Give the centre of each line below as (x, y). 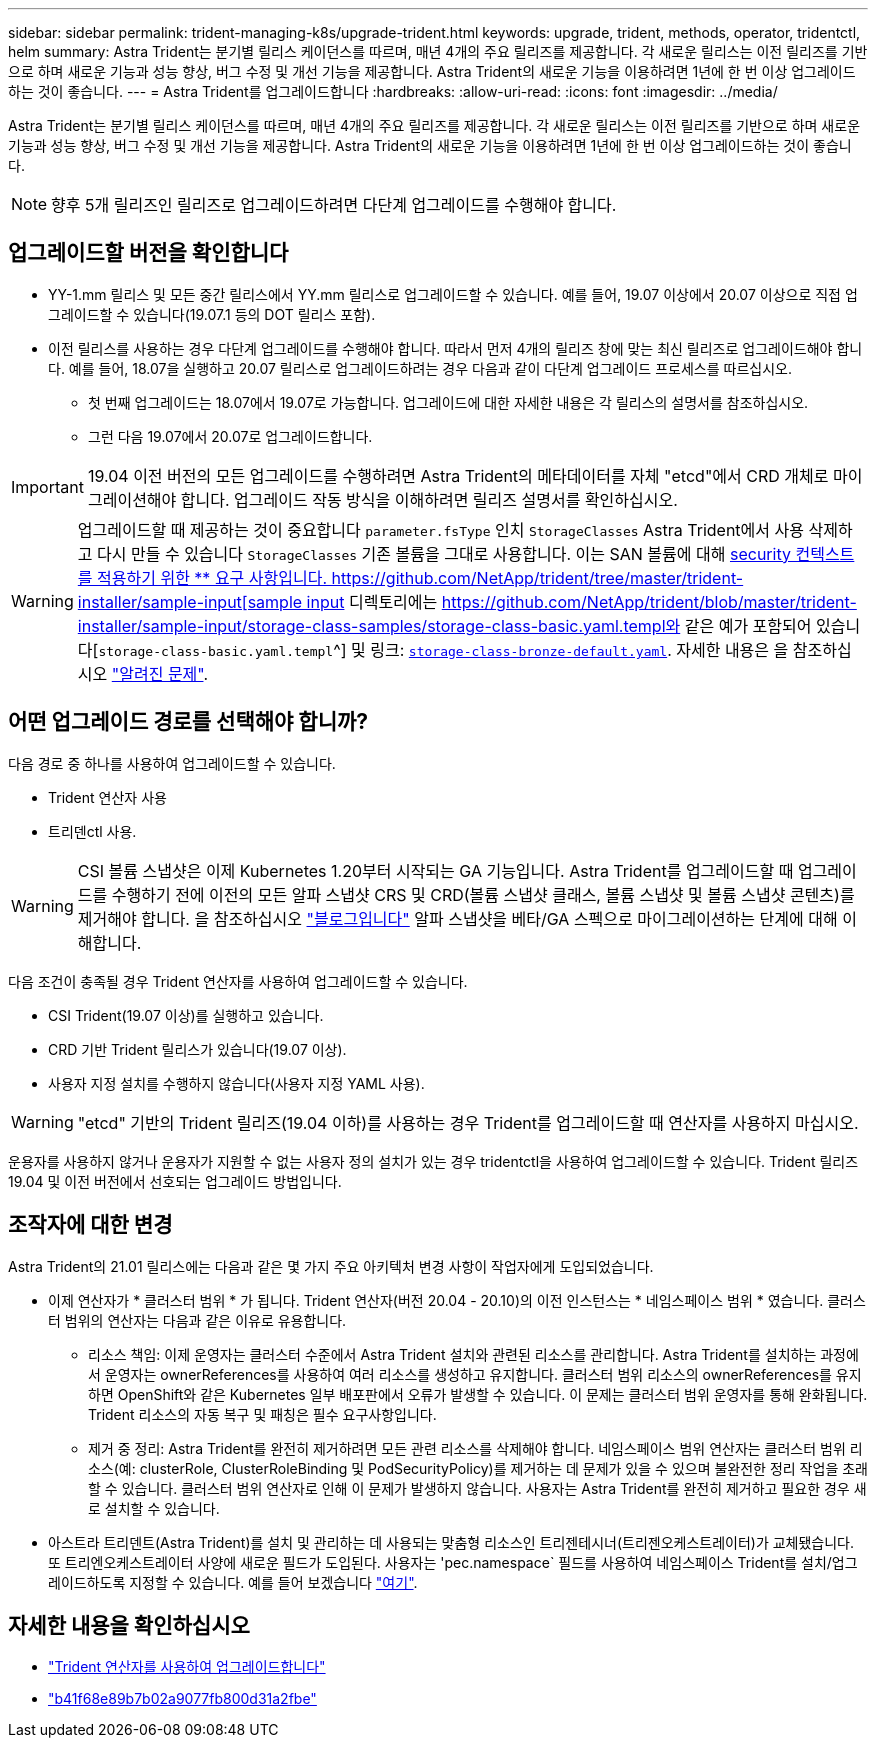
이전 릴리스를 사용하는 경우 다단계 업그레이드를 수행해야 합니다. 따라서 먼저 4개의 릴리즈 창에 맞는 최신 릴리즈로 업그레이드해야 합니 (455, 348)
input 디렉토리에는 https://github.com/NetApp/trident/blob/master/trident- (581, 601)
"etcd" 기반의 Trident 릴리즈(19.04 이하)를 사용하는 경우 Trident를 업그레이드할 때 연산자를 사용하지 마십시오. (468, 1122)
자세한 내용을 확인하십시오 (129, 1625)
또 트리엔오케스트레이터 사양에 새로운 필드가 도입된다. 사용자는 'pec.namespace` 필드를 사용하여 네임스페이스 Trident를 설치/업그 (453, 1562)
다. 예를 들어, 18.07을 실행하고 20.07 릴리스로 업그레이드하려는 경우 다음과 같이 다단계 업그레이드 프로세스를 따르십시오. (420, 368)
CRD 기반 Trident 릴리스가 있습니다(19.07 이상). (197, 1049)
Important (47, 486)
